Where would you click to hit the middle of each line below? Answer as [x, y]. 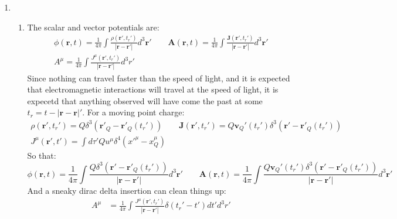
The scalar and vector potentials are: [93, 27]
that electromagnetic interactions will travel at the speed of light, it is [153, 89]
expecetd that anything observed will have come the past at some [145, 100]
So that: [42, 155]
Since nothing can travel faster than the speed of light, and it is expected [159, 78]
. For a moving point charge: [133, 112]
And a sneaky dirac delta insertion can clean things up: [127, 190]
